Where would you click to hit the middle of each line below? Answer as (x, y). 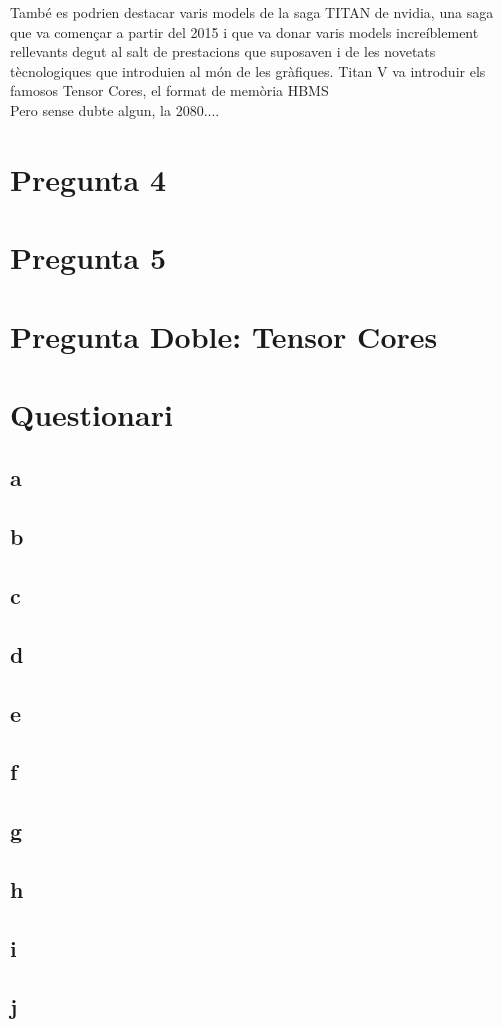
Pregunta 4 (88, 178)
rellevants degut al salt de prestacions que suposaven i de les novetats (223, 51)
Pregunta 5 (88, 257)
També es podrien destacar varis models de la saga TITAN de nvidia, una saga (252, 12)
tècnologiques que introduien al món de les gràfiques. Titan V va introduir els (248, 70)
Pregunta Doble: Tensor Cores (224, 335)
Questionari (91, 413)
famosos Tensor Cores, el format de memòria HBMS (169, 90)
